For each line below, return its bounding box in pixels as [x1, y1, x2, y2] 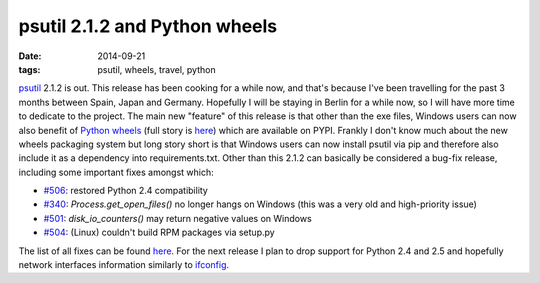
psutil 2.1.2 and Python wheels [18, 15, 278, 37]
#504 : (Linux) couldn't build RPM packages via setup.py [43, 226, 275, 239]
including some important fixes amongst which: [18, 166, 214, 178]
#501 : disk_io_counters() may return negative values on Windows [43, 212, 312, 224]
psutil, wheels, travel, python [97, 63, 216, 75]
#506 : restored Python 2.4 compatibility [43, 185, 209, 197]
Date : [18, 50, 42, 62]
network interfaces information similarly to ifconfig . [18, 259, 230, 271]
